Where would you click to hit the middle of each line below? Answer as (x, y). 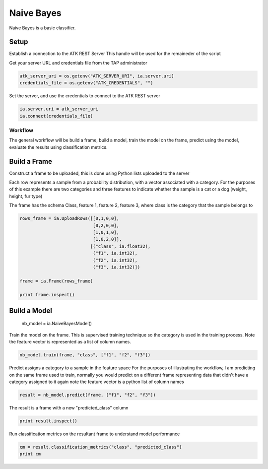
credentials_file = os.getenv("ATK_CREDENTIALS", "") (86, 83)
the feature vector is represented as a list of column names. (70, 342)
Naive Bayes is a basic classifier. (42, 28)
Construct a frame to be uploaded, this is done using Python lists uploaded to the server (99, 173)
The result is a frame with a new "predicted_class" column (69, 407)
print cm (30, 454)
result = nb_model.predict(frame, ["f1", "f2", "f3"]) (88, 395)
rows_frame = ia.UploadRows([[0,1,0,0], (69, 219)
